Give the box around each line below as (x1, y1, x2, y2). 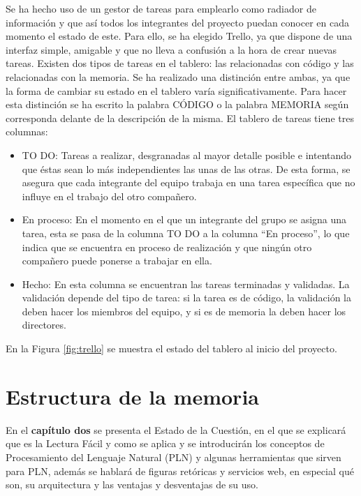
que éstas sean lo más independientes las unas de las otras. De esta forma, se (22, 161, 351, 176)
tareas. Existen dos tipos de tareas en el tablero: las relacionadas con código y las (6, 56, 354, 70)
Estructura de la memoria (6, 382, 259, 410)
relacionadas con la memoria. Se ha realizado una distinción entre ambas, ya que (6, 69, 351, 84)
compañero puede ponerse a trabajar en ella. (22, 253, 212, 268)
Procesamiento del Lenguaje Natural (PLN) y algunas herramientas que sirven (6, 449, 341, 464)
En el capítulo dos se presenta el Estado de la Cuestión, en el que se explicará (6, 422, 346, 437)
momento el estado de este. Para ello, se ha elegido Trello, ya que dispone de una (6, 29, 353, 43)
